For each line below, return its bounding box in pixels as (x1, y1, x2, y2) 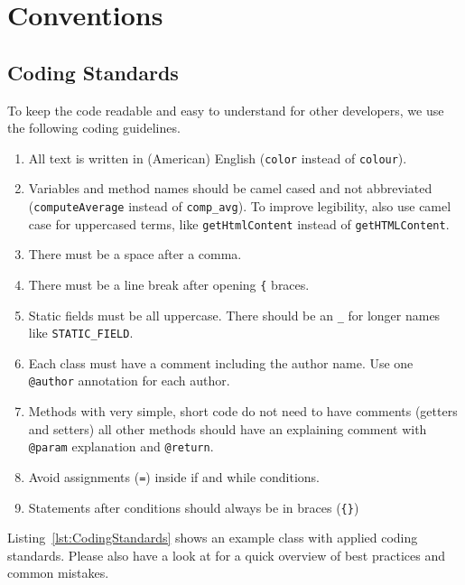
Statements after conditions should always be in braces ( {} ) (28, 497, 359, 516)
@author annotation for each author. (28, 371, 230, 390)
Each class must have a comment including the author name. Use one (28, 353, 414, 372)
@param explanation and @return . (28, 437, 214, 456)
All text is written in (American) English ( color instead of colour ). (28, 148, 407, 167)
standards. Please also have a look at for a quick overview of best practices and (7, 545, 445, 564)
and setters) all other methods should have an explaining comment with (28, 419, 427, 438)
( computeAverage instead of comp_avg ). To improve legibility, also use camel (28, 197, 451, 216)
